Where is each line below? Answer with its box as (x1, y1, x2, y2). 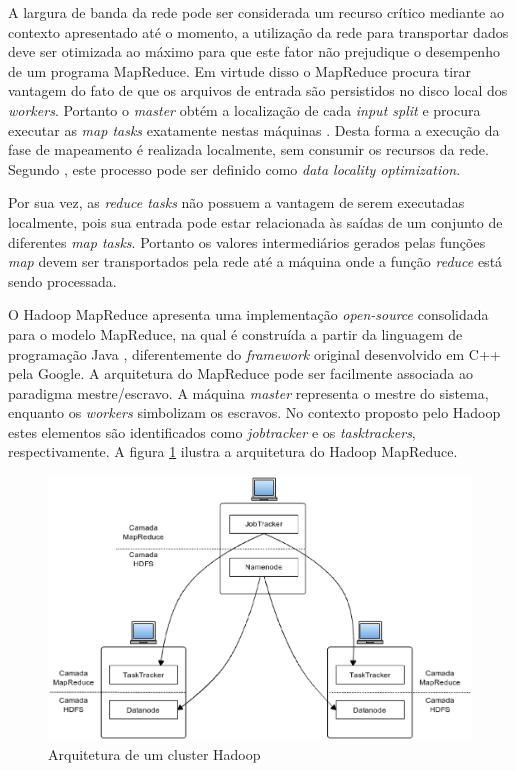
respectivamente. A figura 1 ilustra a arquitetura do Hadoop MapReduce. (8, 441, 458, 462)
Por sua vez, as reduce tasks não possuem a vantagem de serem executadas (8, 192, 465, 213)
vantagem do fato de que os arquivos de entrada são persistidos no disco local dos (8, 80, 508, 101)
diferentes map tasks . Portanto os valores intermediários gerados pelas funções (8, 231, 486, 252)
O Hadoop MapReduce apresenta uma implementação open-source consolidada (8, 304, 489, 325)
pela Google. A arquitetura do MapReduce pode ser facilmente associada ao (8, 363, 473, 384)
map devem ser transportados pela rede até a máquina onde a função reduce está (8, 251, 503, 272)
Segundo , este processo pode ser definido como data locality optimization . (8, 158, 461, 179)
